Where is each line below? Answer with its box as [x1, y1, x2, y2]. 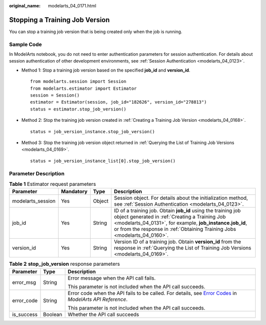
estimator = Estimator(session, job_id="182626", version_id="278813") [30, 99, 207, 105]
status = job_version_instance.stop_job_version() [30, 129, 155, 134]
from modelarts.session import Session [30, 79, 127, 84]
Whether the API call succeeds [67, 311, 139, 318]
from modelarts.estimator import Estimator [30, 85, 137, 91]
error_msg [12, 279, 36, 286]
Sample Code [9, 41, 42, 48]
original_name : [9, 3, 41, 8]
